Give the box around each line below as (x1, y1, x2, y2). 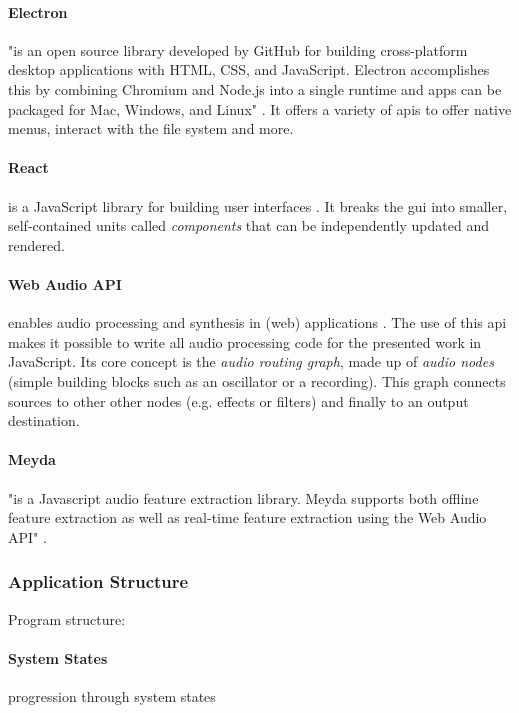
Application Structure (8, 569, 189, 594)
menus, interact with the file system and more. (8, 118, 294, 139)
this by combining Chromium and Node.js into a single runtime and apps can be (8, 78, 502, 99)
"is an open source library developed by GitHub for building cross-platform (8, 39, 468, 60)
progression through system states (8, 685, 216, 706)
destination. (8, 410, 80, 431)
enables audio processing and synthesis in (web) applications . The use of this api (8, 312, 507, 333)
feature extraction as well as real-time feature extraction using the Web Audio (8, 507, 487, 528)
